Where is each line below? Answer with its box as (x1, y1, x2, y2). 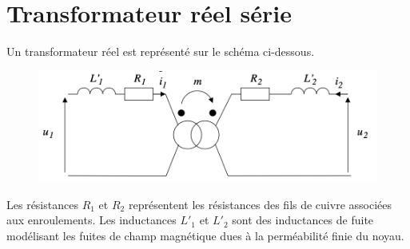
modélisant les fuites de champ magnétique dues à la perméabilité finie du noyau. (6, 227, 404, 243)
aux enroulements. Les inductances (6, 211, 177, 228)
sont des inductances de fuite (232, 211, 374, 228)
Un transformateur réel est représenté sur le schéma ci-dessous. (6, 43, 315, 60)
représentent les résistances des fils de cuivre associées (128, 196, 392, 212)
